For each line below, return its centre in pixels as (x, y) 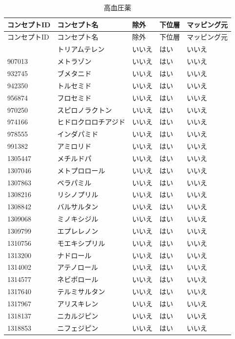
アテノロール (78, 267)
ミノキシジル (78, 219)
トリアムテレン (81, 49)
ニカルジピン (78, 315)
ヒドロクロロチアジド (91, 122)
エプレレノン (78, 230)
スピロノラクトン (85, 110)
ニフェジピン (78, 328)
